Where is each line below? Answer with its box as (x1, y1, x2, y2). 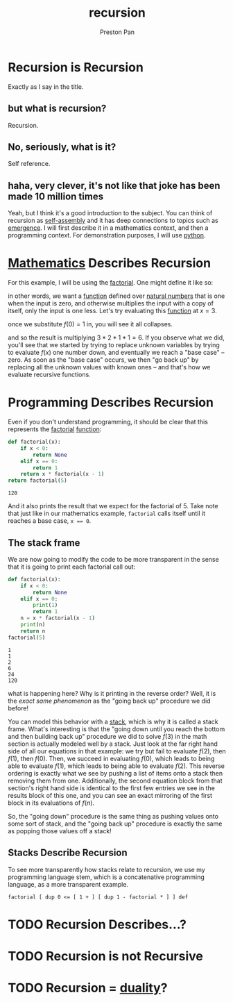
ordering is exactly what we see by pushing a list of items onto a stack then (8, 769, 223, 777)
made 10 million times (8, 190, 103, 202)
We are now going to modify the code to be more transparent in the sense (8, 555, 219, 563)
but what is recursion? (8, 103, 107, 115)
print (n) (20, 621, 46, 628)
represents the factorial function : (8, 425, 102, 433)
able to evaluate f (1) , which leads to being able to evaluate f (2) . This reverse (8, 762, 225, 770)
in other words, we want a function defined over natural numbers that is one (8, 292, 225, 300)
